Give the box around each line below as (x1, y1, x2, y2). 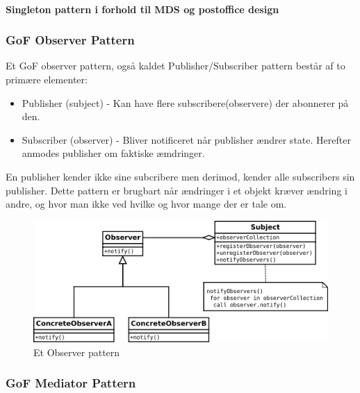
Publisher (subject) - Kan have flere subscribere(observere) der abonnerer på (22, 95, 349, 110)
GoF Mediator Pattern (6, 374, 136, 392)
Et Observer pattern (33, 344, 120, 359)
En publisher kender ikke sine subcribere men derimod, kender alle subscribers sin (6, 169, 355, 183)
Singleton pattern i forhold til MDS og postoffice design (6, 1, 279, 16)
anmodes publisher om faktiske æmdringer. (22, 146, 205, 160)
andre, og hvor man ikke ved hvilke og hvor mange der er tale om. (6, 196, 287, 211)
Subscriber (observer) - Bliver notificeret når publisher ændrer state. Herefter (22, 132, 351, 147)
